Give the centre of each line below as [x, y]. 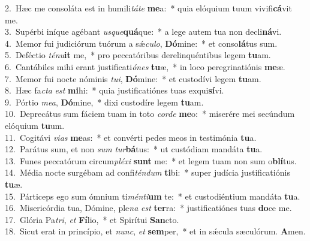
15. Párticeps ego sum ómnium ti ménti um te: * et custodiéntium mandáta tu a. [153, 196]
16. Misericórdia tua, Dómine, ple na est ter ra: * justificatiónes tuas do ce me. [148, 208]
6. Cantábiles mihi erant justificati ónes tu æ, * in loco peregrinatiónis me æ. [145, 66]
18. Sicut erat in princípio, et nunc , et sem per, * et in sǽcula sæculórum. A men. [155, 231]
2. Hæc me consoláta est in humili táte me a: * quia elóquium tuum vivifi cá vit [148, 8]
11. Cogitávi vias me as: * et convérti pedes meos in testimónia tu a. [131, 137]
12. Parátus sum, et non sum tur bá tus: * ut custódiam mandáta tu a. [134, 149]
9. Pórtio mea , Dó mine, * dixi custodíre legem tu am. [104, 102]
